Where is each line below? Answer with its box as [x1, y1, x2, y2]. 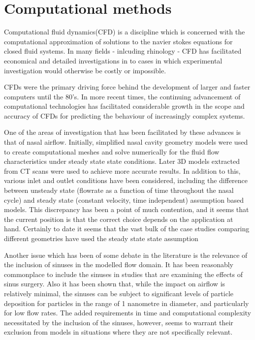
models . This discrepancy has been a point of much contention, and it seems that [4, 204, 249, 215]
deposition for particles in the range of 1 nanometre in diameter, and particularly [4, 298, 249, 308]
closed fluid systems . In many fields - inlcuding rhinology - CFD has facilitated [4, 46, 242, 56]
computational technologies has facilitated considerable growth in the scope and [4, 101, 245, 111]
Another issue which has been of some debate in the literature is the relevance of [4, 249, 248, 260]
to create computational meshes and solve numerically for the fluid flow [4, 146, 220, 156]
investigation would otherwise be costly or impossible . [4, 65, 166, 75]
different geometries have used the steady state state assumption [4, 233, 198, 243]
